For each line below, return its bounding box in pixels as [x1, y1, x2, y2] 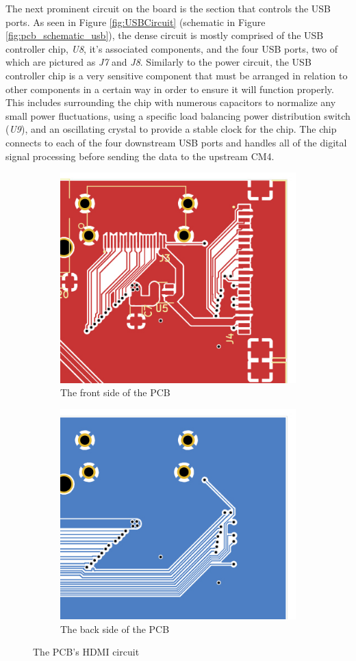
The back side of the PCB [60, 621, 170, 636]
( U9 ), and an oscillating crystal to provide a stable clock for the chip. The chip [5, 122, 337, 136]
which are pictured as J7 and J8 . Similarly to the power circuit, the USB [5, 55, 311, 69]
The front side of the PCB [60, 385, 170, 400]
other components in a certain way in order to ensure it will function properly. [5, 81, 334, 96]
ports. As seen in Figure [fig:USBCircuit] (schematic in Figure [5, 14, 266, 29]
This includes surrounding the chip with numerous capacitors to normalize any [5, 95, 336, 109]
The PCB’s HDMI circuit [33, 645, 140, 659]
